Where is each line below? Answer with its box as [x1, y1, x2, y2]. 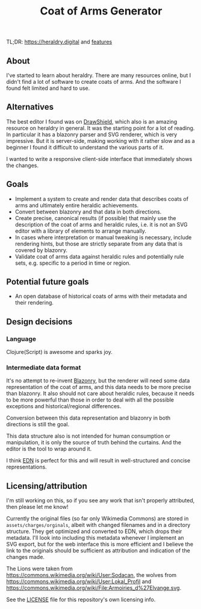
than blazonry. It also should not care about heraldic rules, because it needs [6, 390, 194, 397]
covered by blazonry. [14, 246, 68, 254]
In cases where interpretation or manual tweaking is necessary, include [14, 233, 192, 241]
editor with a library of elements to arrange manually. [14, 227, 146, 235]
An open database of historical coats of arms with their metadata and [14, 292, 187, 300]
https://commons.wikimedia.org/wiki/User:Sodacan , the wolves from [6, 572, 177, 579]
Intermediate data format [6, 364, 81, 372]
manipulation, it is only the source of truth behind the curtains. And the [6, 439, 182, 446]
